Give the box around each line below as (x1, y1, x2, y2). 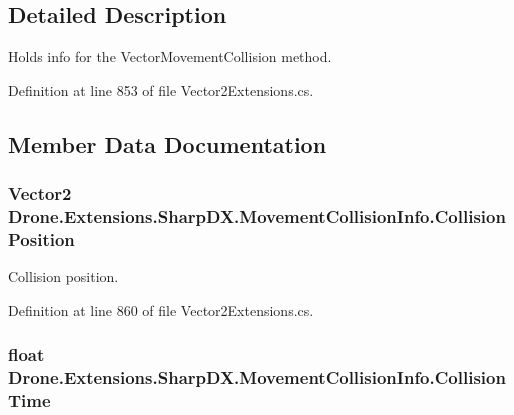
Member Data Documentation (8, 128, 327, 159)
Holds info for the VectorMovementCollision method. (8, 46, 332, 67)
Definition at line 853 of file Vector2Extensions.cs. (8, 79, 314, 100)
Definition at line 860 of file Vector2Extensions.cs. (8, 299, 314, 320)
